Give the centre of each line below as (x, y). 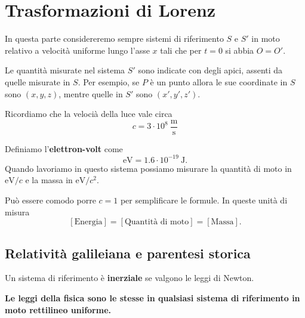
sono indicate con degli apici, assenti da (210, 70)
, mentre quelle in (91, 93)
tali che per (181, 50)
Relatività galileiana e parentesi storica (128, 253)
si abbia (240, 50)
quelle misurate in (38, 81)
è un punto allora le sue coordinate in (219, 81)
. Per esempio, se (109, 81)
